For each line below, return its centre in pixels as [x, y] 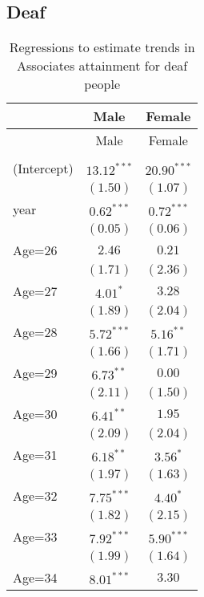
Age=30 [35, 414]
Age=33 [35, 537]
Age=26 [35, 250]
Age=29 [35, 373]
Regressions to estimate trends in [102, 47]
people [102, 84]
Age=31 [35, 455]
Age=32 [35, 496]
